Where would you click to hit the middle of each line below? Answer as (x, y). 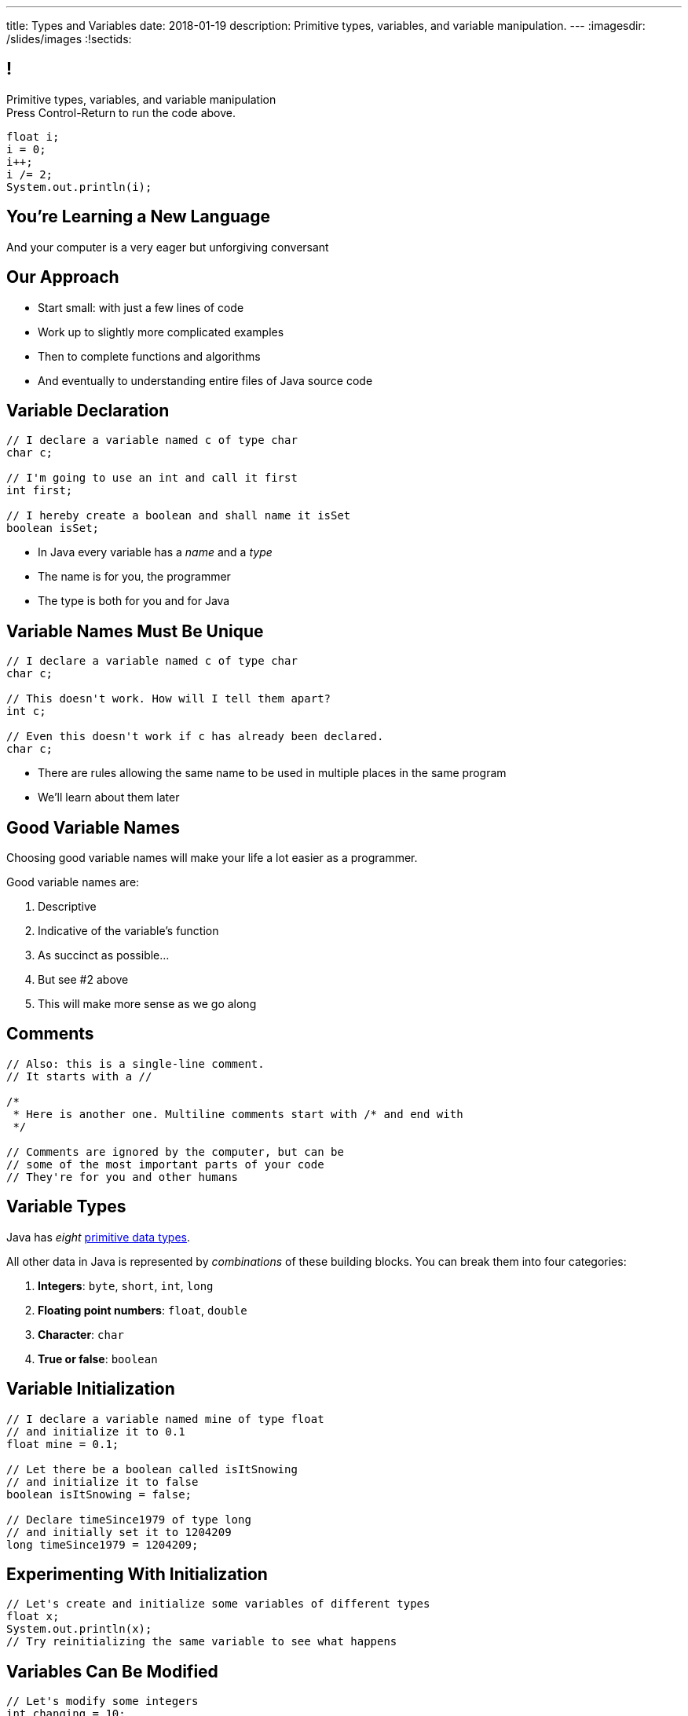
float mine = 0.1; (63, 1444)
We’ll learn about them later (109, 797)
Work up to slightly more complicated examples (161, 332)
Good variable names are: (73, 882)
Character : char (81, 1334)
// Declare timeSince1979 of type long (129, 1519)
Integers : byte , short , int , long (126, 1285)
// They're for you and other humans (123, 1177)
